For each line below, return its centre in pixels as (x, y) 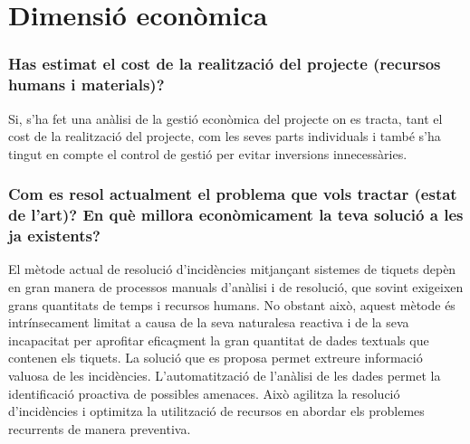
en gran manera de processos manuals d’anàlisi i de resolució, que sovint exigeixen (236, 286)
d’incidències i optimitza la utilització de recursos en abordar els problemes (216, 411)
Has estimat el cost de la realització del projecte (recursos (225, 64)
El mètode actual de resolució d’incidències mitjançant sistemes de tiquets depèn (232, 269)
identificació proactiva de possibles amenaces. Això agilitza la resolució (204, 393)
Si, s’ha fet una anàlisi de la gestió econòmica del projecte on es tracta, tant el (225, 118)
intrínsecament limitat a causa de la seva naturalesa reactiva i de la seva (209, 322)
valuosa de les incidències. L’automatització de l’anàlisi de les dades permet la (225, 375)
